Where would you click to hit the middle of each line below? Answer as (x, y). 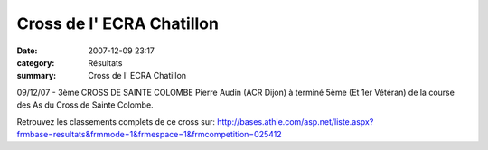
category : (36, 62)
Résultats (105, 62)
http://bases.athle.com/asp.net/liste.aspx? (296, 121)
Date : (27, 51)
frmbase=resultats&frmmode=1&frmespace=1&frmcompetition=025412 (149, 134)
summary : (37, 76)
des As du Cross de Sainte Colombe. (85, 105)
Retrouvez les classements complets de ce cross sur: (116, 121)
